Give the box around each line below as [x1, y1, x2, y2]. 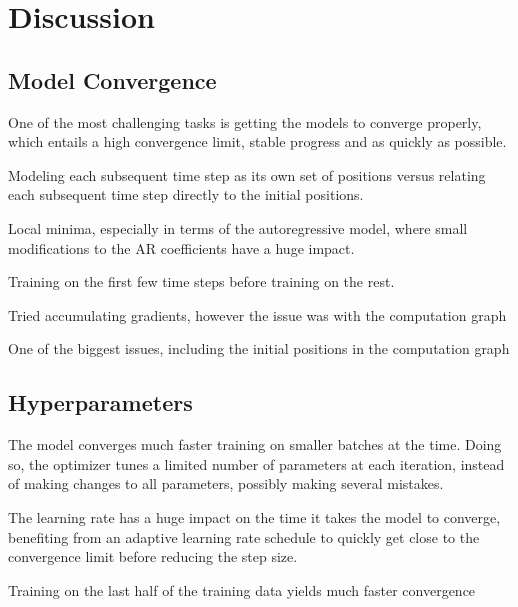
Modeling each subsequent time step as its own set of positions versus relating [8, 164, 486, 185]
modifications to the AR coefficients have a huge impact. [8, 237, 355, 258]
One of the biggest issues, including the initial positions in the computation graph [8, 338, 510, 359]
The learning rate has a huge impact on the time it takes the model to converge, [8, 506, 501, 527]
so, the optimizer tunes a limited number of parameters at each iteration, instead [8, 453, 505, 474]
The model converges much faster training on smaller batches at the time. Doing [8, 434, 502, 455]
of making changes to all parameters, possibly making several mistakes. [8, 473, 444, 494]
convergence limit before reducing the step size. [8, 546, 298, 567]
